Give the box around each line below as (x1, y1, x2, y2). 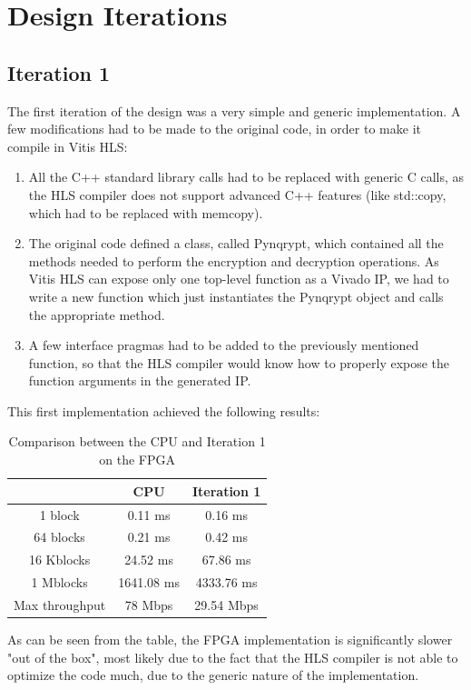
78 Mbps (124, 595, 173, 614)
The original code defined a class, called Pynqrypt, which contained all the (28, 234, 444, 253)
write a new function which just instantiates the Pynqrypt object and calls (28, 286, 444, 305)
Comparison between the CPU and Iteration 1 (8, 432, 266, 451)
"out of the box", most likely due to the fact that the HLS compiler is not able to (7, 647, 458, 666)
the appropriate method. (28, 305, 165, 324)
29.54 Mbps (194, 595, 259, 614)
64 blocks (34, 527, 85, 546)
